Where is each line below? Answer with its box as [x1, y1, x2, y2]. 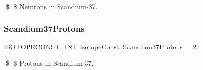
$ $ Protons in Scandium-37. [5, 58, 94, 68]
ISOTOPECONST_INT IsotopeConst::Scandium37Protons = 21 [4, 41, 200, 51]
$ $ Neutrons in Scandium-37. [5, 1, 98, 11]
